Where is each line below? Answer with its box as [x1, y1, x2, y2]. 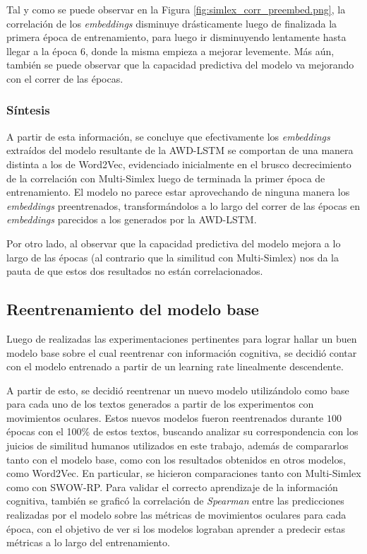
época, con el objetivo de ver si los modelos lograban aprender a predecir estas [6, 521, 346, 536]
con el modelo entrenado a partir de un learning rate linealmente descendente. [6, 359, 344, 374]
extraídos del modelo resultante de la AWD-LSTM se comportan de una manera [6, 143, 354, 158]
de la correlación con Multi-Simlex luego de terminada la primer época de [6, 170, 325, 185]
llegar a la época [6, 43, 78, 58]
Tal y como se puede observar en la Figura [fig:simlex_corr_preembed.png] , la [6, 2, 346, 16]
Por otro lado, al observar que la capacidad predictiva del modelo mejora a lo [6, 235, 341, 250]
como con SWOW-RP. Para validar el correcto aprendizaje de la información [6, 479, 338, 494]
